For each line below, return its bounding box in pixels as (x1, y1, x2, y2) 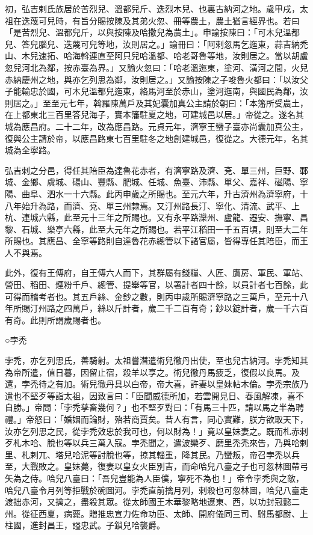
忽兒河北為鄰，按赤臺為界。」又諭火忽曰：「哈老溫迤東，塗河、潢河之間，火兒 (5, 61, 308, 73)
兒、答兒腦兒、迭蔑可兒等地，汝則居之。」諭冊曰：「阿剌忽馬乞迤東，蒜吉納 (5, 37, 300, 50)
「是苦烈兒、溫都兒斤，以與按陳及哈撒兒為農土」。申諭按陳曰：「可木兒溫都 (5, 26, 300, 38)
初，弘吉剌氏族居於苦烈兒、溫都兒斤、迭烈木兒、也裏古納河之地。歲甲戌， (5, 2, 300, 14)
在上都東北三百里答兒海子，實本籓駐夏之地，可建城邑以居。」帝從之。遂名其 (5, 108, 304, 121)
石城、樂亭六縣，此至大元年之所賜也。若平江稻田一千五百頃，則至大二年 (21, 222, 308, 235)
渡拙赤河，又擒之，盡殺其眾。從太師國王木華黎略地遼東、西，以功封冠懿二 (5, 495, 300, 508)
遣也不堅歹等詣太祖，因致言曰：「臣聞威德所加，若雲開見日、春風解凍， (5, 389, 287, 402)
